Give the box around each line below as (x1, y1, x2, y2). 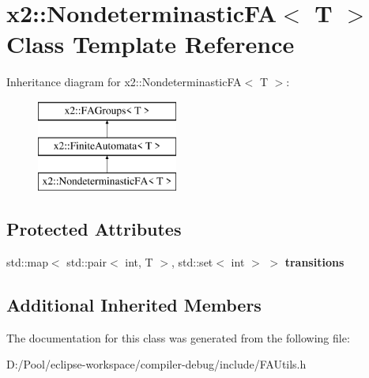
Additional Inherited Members (6, 293, 262, 317)
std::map (6, 254, 48, 270)
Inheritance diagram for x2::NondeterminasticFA (6, 74, 242, 90)
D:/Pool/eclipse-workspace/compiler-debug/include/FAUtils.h (6, 356, 307, 372)
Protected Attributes (6, 217, 182, 241)
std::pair (66, 254, 107, 270)
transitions (284, 254, 345, 270)
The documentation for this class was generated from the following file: (6, 329, 350, 346)
